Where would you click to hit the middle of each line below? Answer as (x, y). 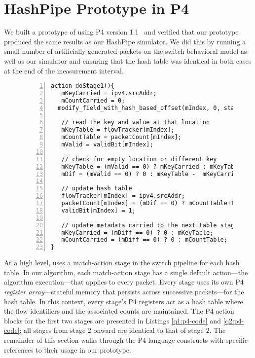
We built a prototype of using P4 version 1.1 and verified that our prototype (121, 32)
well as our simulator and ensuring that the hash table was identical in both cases (128, 60)
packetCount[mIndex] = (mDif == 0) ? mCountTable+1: (150, 203)
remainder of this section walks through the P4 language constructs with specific (126, 340)
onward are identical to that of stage (148, 330)
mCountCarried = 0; (93, 100)
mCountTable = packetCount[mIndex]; (121, 137)
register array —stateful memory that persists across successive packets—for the (124, 291)
